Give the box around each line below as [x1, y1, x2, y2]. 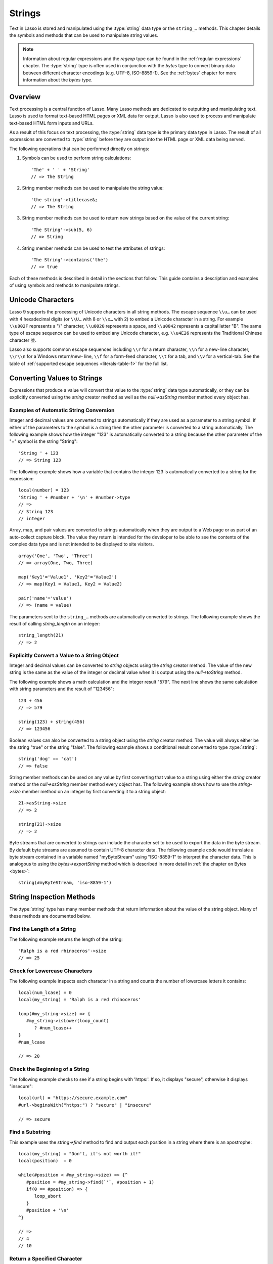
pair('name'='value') [18, 595, 72, 601]
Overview [9, 93, 41, 101]
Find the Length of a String [9, 926, 76, 933]
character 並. [9, 337, 37, 343]
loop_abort [34, 1193, 61, 1199]
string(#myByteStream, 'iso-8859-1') [18, 880, 112, 886]
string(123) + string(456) [18, 718, 85, 725]
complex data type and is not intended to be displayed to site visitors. [9, 541, 154, 547]
